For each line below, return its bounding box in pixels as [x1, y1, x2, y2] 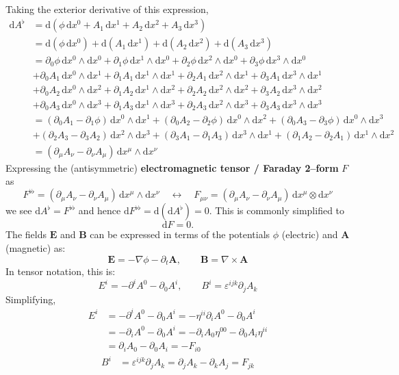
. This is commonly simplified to [209, 203, 345, 218]
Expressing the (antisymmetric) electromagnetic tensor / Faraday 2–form [5, 160, 339, 174]
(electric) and [281, 227, 338, 242]
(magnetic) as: [5, 240, 66, 255]
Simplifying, [5, 292, 56, 306]
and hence [78, 203, 121, 218]
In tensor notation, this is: [5, 263, 116, 278]
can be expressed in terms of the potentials [90, 227, 270, 242]
